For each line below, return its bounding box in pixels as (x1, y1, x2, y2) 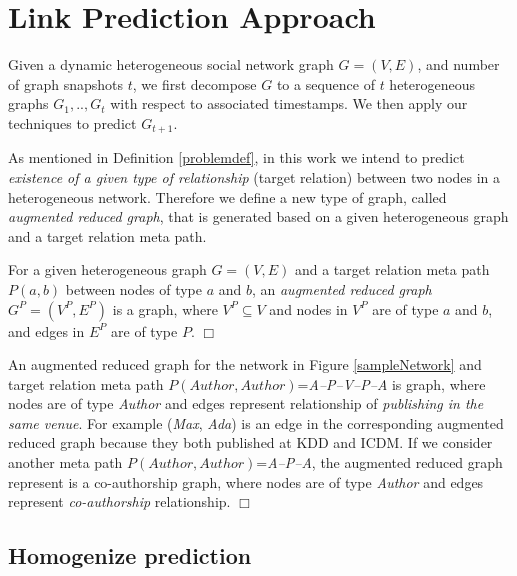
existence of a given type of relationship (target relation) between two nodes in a (8, 166, 501, 187)
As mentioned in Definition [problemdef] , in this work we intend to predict (8, 147, 465, 168)
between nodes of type (65, 278, 202, 299)
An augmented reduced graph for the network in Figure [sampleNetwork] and (8, 354, 482, 375)
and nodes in (269, 298, 348, 319)
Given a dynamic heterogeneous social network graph (8, 54, 334, 75)
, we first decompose (132, 73, 257, 94)
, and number (417, 54, 500, 75)
